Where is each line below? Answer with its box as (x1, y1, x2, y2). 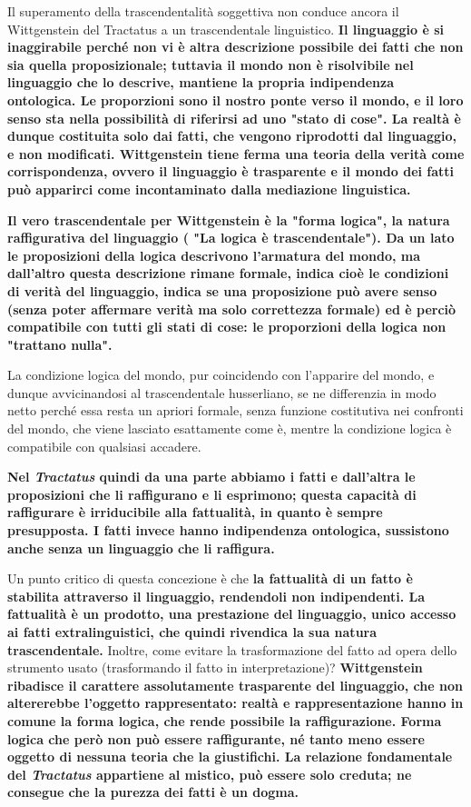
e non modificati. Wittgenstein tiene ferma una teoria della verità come (7, 144, 465, 163)
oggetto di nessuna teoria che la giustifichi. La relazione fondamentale (7, 747, 453, 766)
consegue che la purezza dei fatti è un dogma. (7, 782, 299, 802)
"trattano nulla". (7, 334, 113, 354)
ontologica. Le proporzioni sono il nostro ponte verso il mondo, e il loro (7, 90, 464, 109)
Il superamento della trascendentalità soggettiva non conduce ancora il (7, 2, 399, 20)
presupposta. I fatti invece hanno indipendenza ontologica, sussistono (7, 521, 449, 540)
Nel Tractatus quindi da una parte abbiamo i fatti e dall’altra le (7, 467, 416, 486)
